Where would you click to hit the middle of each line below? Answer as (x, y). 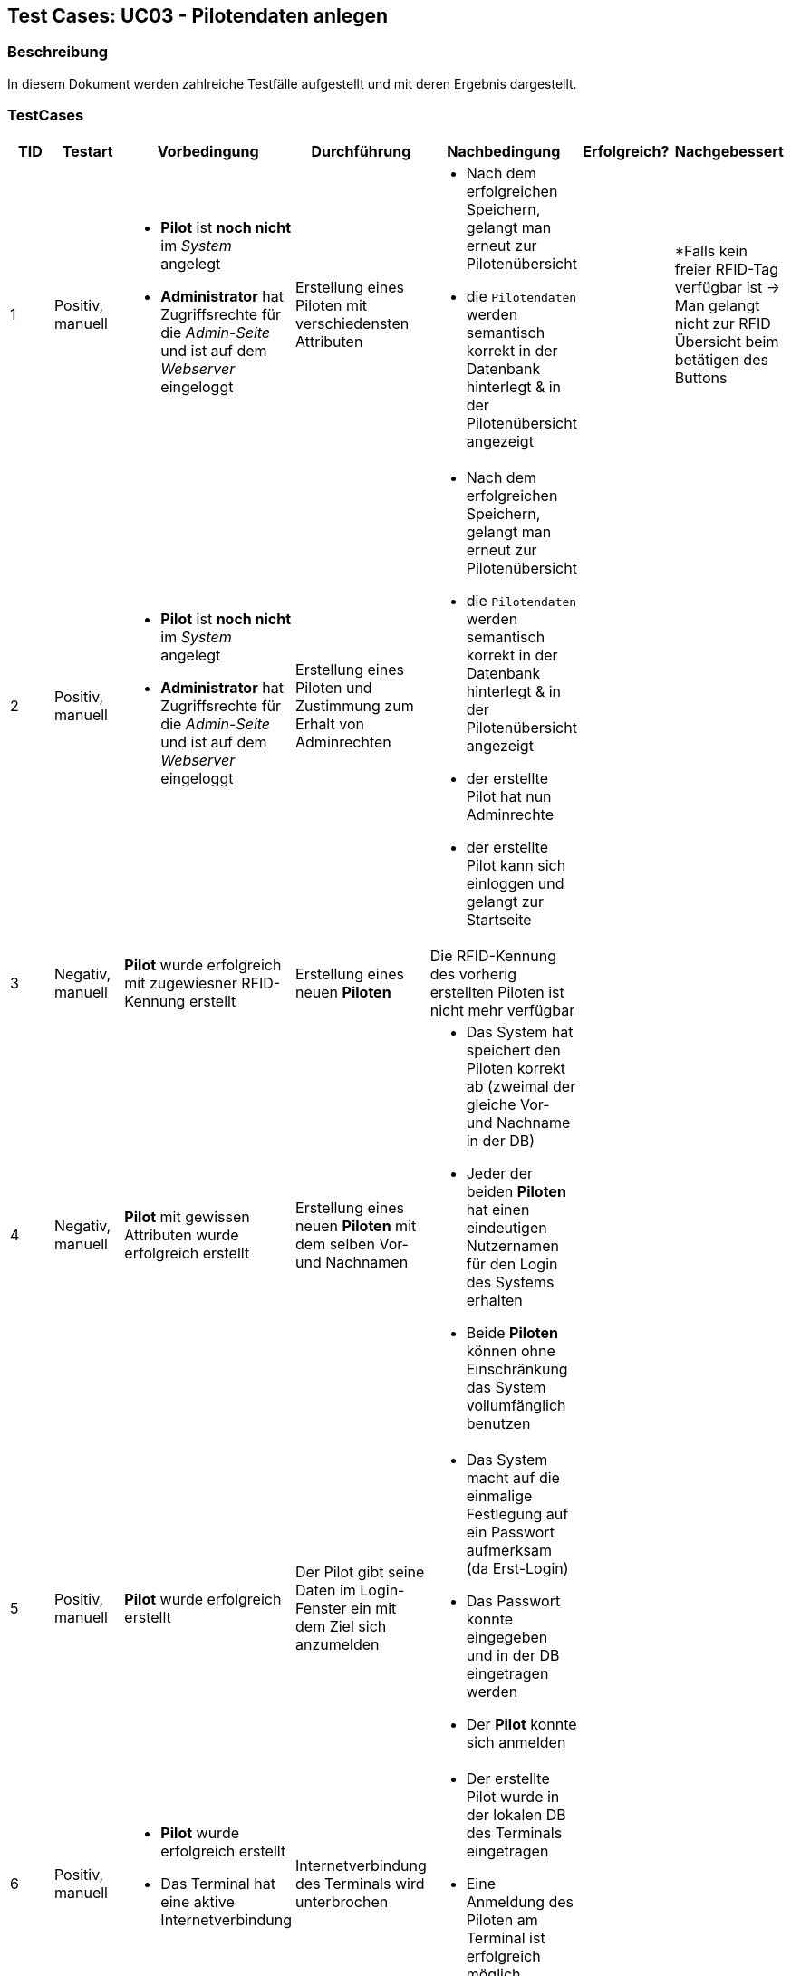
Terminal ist (506, 1937)
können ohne (511, 1350)
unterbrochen (342, 1901)
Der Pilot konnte (521, 1724)
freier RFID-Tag (727, 269)
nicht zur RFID (723, 323)
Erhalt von (330, 723)
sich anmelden (516, 1742)
